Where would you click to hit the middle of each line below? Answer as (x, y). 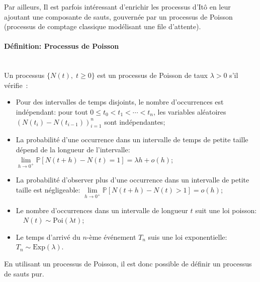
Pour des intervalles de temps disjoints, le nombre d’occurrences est (120, 102)
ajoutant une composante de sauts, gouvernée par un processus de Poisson (118, 16)
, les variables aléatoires (190, 111)
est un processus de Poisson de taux (152, 75)
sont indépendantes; (135, 121)
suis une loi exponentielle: (188, 237)
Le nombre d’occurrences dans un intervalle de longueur (102, 210)
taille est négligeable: (48, 189)
